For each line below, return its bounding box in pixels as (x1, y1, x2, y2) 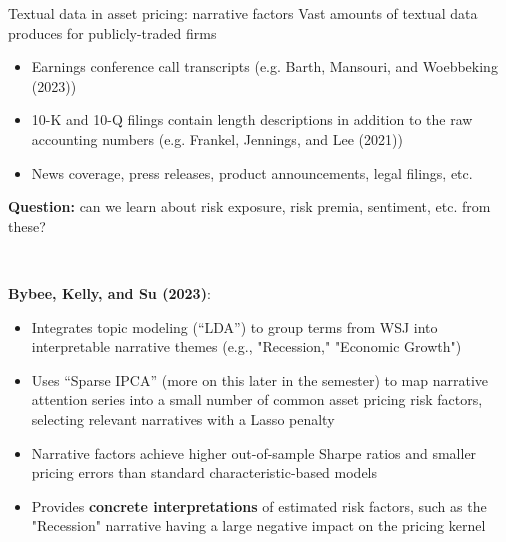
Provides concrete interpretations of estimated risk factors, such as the (31, 495, 487, 516)
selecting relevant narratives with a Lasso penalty (31, 408, 335, 429)
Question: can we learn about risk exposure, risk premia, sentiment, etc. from (8, 196, 491, 217)
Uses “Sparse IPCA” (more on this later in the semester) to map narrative (31, 369, 489, 390)
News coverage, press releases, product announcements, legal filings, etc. (31, 162, 473, 183)
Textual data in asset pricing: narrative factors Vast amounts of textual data (8, 3, 478, 23)
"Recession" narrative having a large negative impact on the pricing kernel (31, 515, 486, 536)
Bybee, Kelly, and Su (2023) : (8, 282, 211, 303)
